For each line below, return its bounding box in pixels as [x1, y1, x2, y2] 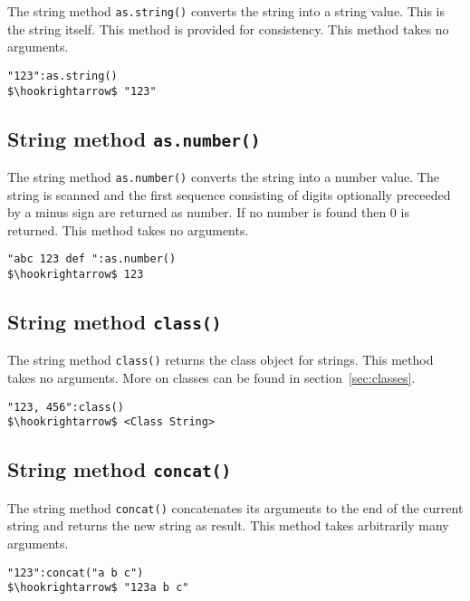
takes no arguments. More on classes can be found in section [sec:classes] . [7, 368, 416, 387]
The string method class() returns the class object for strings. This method [7, 350, 434, 369]
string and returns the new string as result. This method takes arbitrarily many [7, 516, 449, 535]
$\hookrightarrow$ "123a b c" [7, 581, 189, 595]
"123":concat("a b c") [7, 566, 144, 579]
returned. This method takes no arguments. [7, 220, 249, 239]
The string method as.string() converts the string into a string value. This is [7, 2, 446, 20]
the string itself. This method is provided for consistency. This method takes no [7, 19, 449, 38]
